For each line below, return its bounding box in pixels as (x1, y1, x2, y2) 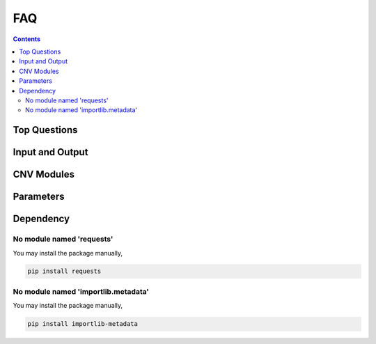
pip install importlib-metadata (27, 320, 139, 328)
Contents (13, 35, 41, 43)
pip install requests (27, 267, 102, 275)
